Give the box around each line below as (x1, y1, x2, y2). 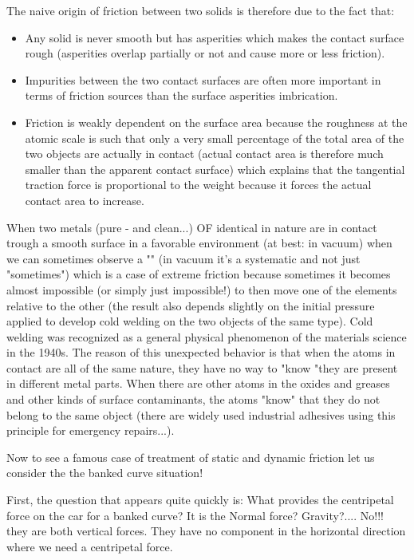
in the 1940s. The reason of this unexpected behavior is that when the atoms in (6, 344, 396, 361)
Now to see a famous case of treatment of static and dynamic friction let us (6, 448, 375, 465)
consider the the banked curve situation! (6, 464, 203, 481)
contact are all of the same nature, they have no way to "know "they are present (6, 359, 398, 376)
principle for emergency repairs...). (6, 422, 175, 439)
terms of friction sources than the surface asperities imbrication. (25, 87, 338, 104)
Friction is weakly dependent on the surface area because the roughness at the (25, 113, 408, 130)
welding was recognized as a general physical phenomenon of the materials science (6, 328, 407, 345)
